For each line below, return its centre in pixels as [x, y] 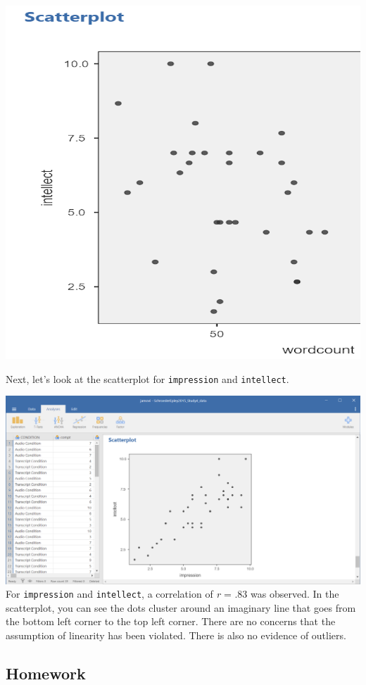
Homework [46, 673]
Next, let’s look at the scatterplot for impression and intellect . [147, 378]
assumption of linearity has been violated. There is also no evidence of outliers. [176, 635]
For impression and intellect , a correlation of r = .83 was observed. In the [172, 594]
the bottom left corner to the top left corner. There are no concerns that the [171, 621]
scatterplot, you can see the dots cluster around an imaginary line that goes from [181, 607]
